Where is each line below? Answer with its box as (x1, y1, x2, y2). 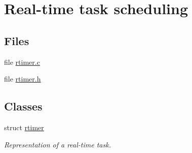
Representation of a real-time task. (4, 139, 111, 149)
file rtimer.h (4, 73, 41, 84)
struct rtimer (4, 122, 44, 132)
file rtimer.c (4, 56, 40, 67)
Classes (4, 98, 43, 114)
